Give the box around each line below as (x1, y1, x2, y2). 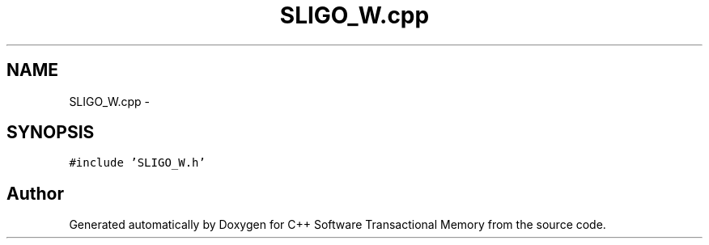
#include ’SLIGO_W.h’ (69, 156, 206, 170)
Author (6, 183, 64, 204)
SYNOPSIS (6, 122, 95, 143)
